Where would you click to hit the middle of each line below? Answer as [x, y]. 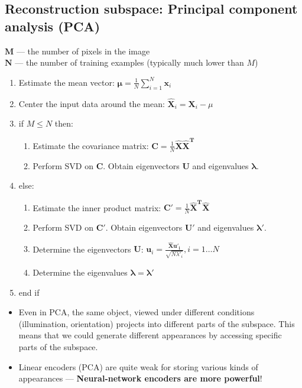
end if [29, 292]
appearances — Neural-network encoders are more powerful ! [140, 378]
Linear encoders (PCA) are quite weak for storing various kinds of [138, 366]
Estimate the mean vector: [66, 82]
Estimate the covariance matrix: [91, 145]
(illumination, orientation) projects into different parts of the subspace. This [157, 323]
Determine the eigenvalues [80, 272]
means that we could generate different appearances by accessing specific [150, 335]
